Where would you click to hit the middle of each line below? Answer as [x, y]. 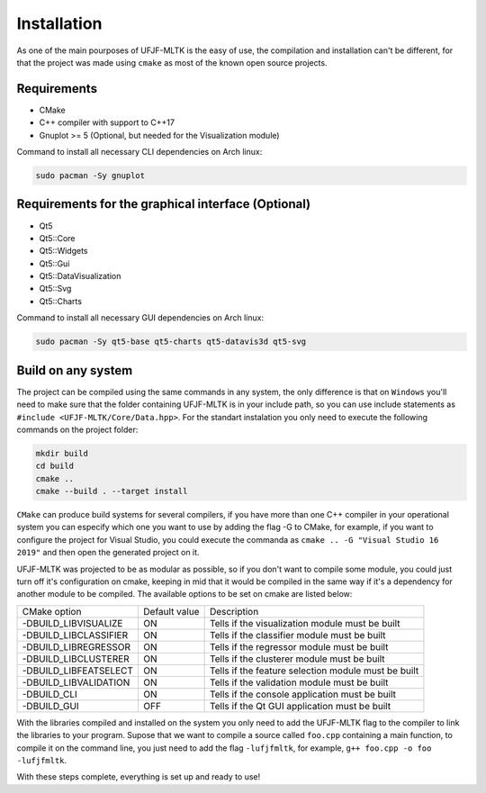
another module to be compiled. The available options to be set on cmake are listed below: [184, 594]
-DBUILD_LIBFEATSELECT [78, 671]
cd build [55, 466]
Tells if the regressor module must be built [299, 646]
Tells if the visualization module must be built [305, 623]
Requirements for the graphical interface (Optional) [163, 204]
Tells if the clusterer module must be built [297, 659]
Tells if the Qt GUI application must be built [300, 706]
